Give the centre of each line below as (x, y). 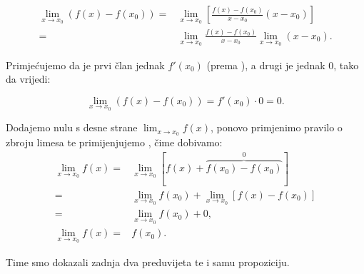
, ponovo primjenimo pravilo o (277, 127)
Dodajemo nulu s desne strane (72, 127)
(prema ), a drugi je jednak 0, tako (283, 65)
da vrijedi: (28, 79)
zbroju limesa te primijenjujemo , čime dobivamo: (114, 142)
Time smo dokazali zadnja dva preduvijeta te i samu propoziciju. (148, 262)
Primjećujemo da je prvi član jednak (85, 65)
